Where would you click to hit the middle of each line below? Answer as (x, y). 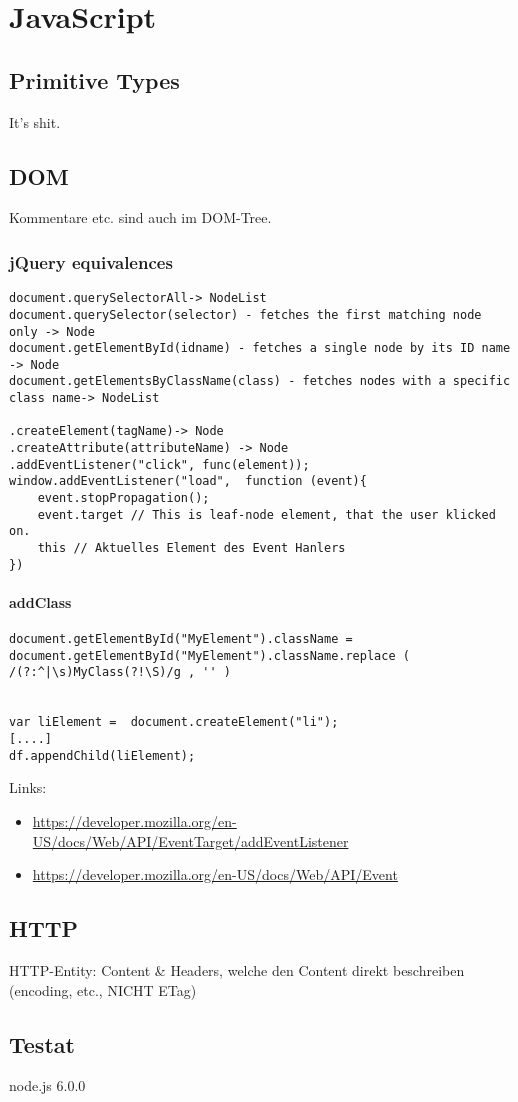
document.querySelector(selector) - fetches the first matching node (245, 314)
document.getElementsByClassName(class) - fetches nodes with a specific (260, 381)
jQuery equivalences (91, 261)
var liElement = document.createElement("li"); (174, 722)
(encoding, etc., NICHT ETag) (103, 989)
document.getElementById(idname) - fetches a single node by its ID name (260, 348)
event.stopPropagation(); (123, 498)
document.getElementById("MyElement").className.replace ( (209, 655)
